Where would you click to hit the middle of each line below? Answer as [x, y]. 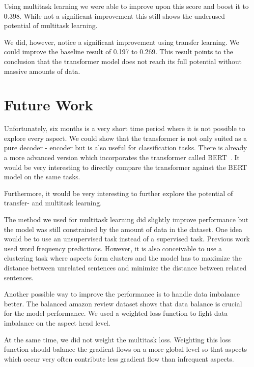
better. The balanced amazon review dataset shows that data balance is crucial [123, 303]
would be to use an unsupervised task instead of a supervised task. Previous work [127, 239]
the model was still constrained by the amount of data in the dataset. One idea [123, 229]
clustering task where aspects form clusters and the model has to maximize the [123, 258]
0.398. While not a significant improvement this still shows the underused [114, 16]
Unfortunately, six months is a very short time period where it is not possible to [125, 128]
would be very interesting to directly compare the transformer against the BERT [126, 167]
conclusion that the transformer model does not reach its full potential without [123, 61]
